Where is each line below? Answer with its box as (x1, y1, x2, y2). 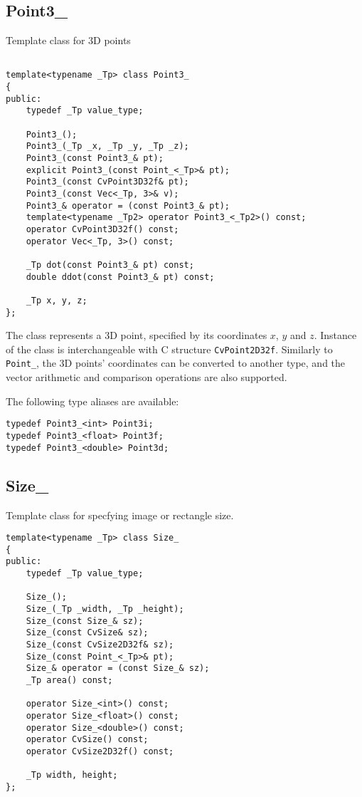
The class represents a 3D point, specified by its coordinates (6, 328, 267, 343)
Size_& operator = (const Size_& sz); (26, 663, 210, 674)
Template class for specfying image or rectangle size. (6, 507, 234, 522)
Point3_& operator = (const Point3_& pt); (26, 200, 230, 211)
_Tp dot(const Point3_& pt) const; (26, 259, 194, 270)
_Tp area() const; (26, 674, 113, 685)
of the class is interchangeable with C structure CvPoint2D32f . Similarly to (6, 341, 333, 356)
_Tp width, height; (26, 770, 118, 781)
